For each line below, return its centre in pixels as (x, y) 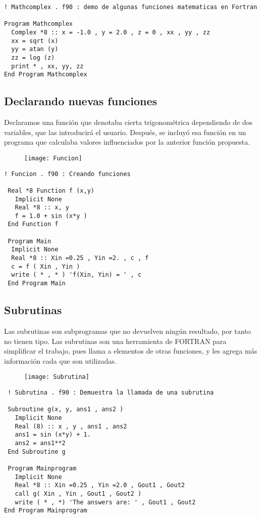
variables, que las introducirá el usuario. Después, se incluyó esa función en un (125, 132)
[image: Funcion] (53, 158)
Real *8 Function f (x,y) (51, 190)
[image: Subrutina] (57, 377)
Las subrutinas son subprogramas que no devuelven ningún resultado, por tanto (127, 331)
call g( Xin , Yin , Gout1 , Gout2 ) (78, 493)
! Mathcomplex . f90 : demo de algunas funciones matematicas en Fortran (131, 7)
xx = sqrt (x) (35, 41)
